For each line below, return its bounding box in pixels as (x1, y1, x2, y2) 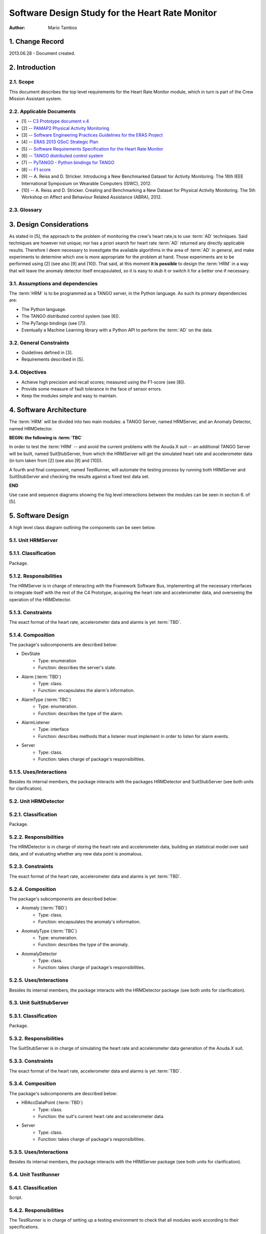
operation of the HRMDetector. (9, 596, 71, 602)
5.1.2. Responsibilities (9, 573, 63, 579)
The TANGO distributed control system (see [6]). (21, 313, 120, 319)
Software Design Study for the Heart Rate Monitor (9, 7, 217, 18)
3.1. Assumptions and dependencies (9, 280, 98, 287)
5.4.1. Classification (9, 1184, 58, 1191)
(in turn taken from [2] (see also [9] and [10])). (9, 458, 103, 463)
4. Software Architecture (9, 406, 87, 414)
